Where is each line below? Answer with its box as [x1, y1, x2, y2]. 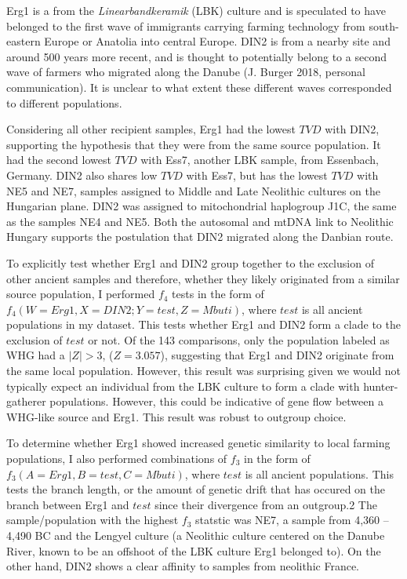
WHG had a [6, 347, 65, 363]
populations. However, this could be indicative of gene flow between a [49, 393, 383, 410]
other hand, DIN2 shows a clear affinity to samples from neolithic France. [6, 558, 360, 574]
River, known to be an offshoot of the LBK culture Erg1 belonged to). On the [6, 542, 381, 559]
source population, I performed [6, 286, 155, 302]
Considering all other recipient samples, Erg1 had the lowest [6, 121, 296, 137]
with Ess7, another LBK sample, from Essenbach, [140, 151, 379, 168]
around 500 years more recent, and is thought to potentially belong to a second [6, 48, 387, 64]
